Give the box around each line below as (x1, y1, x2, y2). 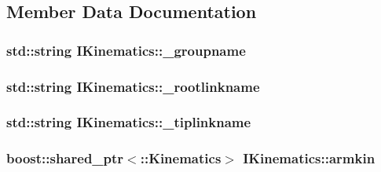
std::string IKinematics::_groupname (6, 40, 246, 60)
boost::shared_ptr (6, 148, 124, 168)
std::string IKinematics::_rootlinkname (6, 76, 260, 96)
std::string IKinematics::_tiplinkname (6, 112, 251, 132)
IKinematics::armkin (243, 148, 376, 168)
